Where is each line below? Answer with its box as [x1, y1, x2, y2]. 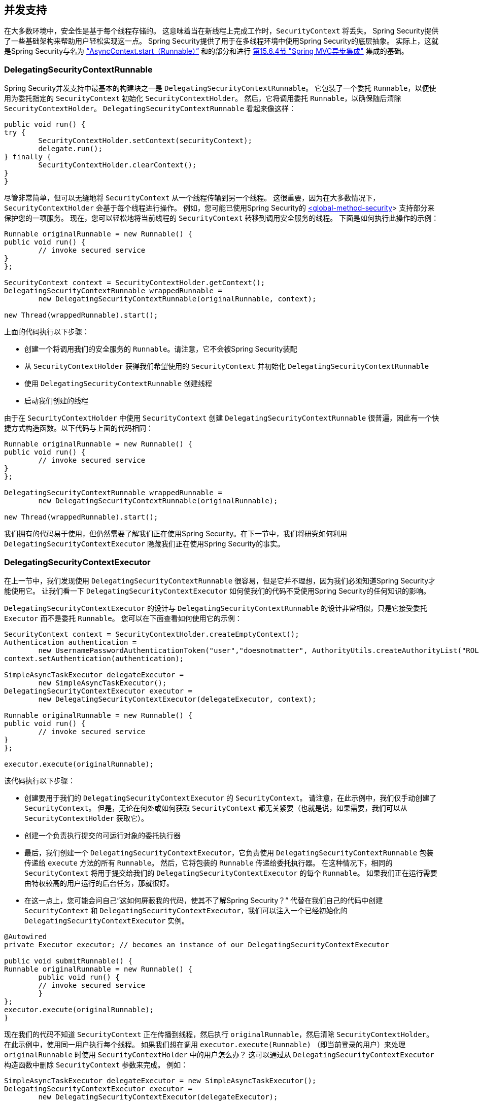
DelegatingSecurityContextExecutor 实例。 [24, 916, 189, 925]
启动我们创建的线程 [24, 396, 88, 405]
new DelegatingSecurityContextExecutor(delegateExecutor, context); [38, 695, 317, 703]
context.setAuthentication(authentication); [4, 654, 184, 663]
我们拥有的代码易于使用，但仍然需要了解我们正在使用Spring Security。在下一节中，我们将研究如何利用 [4, 529, 348, 538]
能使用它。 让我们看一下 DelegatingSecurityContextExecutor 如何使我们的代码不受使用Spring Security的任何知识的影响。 [4, 586, 431, 595]
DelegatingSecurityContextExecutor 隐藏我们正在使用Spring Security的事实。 [4, 539, 285, 548]
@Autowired [4, 932, 47, 941]
